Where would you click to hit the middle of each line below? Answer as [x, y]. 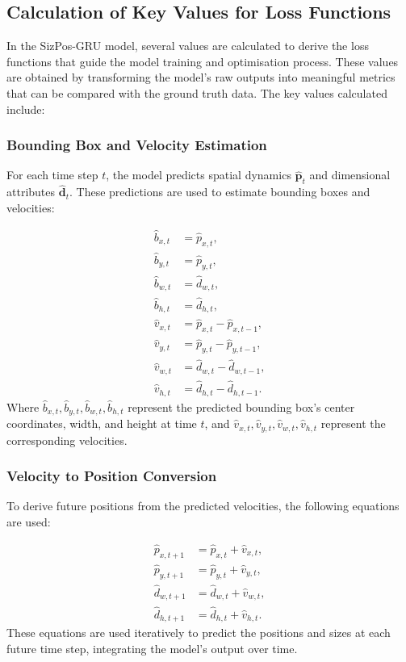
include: [26, 109]
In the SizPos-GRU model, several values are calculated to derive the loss [188, 46]
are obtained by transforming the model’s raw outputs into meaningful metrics [201, 77]
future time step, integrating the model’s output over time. [152, 648]
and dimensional [350, 175]
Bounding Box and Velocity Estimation [137, 145]
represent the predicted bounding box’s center [241, 406]
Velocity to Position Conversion [112, 476]
